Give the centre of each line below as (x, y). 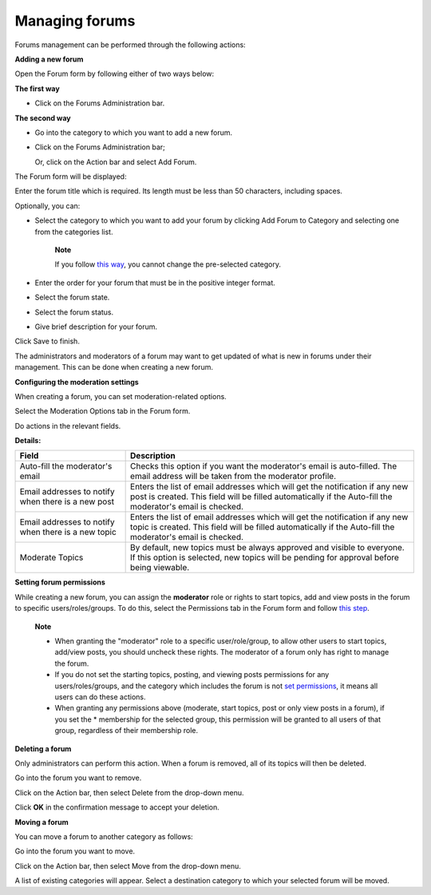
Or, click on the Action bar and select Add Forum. (116, 162)
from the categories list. (74, 232)
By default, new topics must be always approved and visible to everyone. (267, 548)
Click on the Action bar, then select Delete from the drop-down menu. (129, 792)
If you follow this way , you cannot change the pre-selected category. (168, 264)
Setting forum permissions (60, 582)
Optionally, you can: (47, 206)
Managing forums (75, 21)
